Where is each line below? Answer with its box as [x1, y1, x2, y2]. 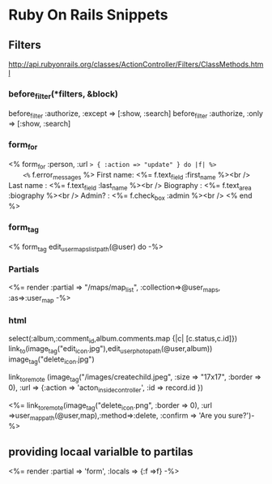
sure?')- [227, 411, 255, 421]
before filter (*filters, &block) [8, 88, 119, 101]
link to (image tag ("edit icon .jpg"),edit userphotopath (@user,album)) [8, 344, 213, 356]
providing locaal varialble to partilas [8, 444, 193, 459]
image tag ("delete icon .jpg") [8, 354, 95, 366]
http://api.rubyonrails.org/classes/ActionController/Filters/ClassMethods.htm [8, 59, 264, 69]
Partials [8, 263, 40, 275]
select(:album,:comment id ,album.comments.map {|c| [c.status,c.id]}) [8, 333, 238, 345]
